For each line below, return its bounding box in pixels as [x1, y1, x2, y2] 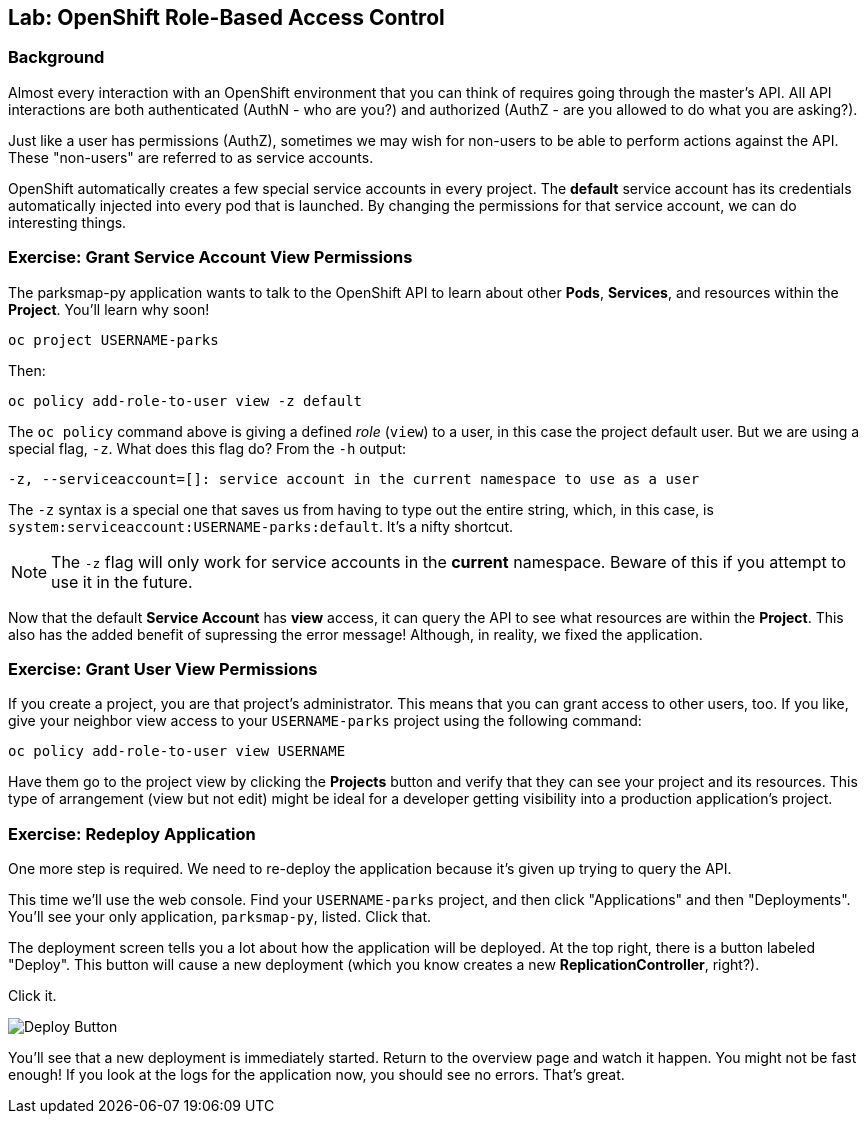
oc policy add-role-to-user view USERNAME [8, 743, 346, 760]
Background [8, 47, 105, 68]
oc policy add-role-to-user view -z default [8, 392, 363, 409]
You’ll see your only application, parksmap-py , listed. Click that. [8, 908, 432, 926]
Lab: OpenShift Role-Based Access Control [8, 5, 445, 30]
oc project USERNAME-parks [8, 331, 219, 348]
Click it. [8, 987, 57, 1005]
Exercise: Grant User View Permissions [8, 658, 318, 679]
